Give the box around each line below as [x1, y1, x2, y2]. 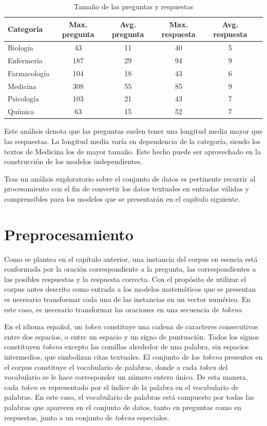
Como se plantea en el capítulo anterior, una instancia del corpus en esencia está [4, 253, 258, 264]
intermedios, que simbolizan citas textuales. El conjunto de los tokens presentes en [4, 351, 263, 362]
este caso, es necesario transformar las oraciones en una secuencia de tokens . [4, 304, 243, 314]
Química [8, 106, 34, 117]
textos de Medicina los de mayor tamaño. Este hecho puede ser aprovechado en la [4, 146, 261, 156]
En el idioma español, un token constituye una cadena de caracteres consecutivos [4, 321, 258, 332]
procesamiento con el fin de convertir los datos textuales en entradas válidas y [4, 183, 249, 194]
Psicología [8, 93, 39, 104]
